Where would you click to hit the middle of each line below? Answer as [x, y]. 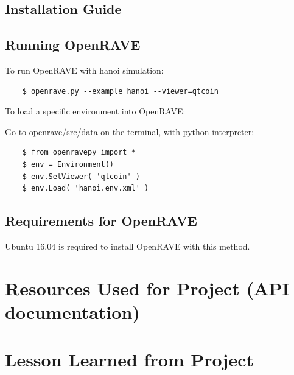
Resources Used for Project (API [147, 288]
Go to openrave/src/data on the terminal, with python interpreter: [130, 131]
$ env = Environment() [68, 164]
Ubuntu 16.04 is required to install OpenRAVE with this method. [128, 246]
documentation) [72, 311]
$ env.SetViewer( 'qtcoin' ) [81, 176]
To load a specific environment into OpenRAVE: [95, 111]
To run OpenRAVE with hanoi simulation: [84, 70]
